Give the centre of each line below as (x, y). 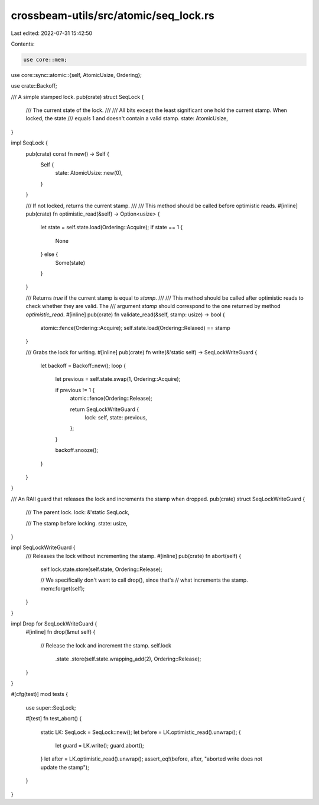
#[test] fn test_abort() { (54, 719)
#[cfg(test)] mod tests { (39, 694)
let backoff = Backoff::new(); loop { (83, 366)
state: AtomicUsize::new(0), (89, 173)
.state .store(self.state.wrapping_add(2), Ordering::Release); (128, 659)
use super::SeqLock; (51, 707)
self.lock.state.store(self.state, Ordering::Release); (101, 569)
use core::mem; (45, 60)
